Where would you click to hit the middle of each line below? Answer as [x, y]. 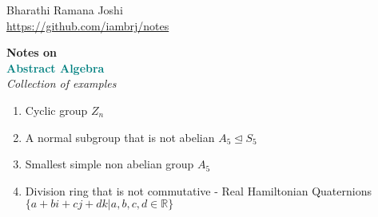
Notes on [32, 52]
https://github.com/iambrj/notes [88, 25]
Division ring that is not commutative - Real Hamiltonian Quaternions [198, 190]
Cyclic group [56, 110]
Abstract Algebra [56, 67]
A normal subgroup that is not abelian [120, 137]
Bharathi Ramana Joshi [65, 10]
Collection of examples [62, 83]
